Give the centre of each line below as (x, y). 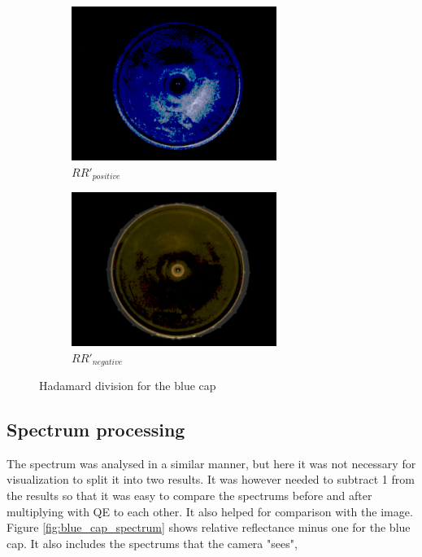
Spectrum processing (96, 430)
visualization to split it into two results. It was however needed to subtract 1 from (211, 479)
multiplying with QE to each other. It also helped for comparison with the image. (210, 511)
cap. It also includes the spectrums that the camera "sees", (152, 543)
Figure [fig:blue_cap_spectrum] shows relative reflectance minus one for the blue (209, 527)
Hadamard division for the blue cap (128, 386)
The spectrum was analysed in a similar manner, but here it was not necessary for (211, 463)
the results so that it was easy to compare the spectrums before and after (189, 496)
